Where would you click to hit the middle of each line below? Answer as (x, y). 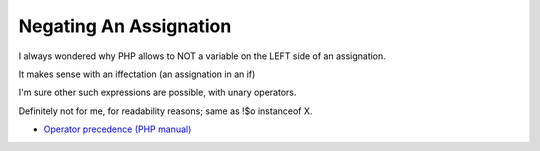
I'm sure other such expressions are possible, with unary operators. (157, 92)
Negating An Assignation (125, 26)
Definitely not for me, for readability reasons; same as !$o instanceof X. (165, 111)
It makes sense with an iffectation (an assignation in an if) (137, 74)
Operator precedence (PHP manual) (117, 129)
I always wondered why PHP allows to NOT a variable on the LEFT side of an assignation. (202, 56)
